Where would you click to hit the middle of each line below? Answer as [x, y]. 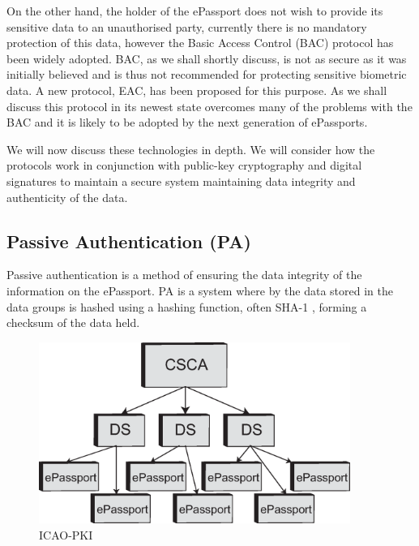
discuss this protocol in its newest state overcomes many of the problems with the [209, 106]
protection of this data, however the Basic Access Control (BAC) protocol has [200, 43]
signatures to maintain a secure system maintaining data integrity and [181, 181]
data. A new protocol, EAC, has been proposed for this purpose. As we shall [197, 90]
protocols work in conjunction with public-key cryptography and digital [184, 165]
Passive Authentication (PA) [129, 241]
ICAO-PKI [66, 534]
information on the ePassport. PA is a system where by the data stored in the [200, 290]
